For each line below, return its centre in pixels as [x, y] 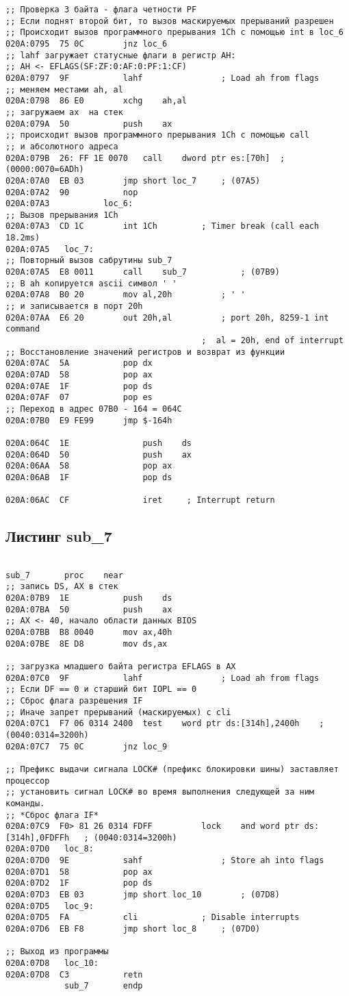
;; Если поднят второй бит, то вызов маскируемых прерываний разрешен [170, 21]
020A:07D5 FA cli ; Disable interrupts [153, 918]
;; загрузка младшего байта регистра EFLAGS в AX [121, 666]
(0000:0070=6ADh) [45, 170]
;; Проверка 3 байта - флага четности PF [101, 10]
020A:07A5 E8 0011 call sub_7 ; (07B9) [143, 272]
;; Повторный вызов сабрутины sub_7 [89, 261]
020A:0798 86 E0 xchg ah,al [96, 101]
